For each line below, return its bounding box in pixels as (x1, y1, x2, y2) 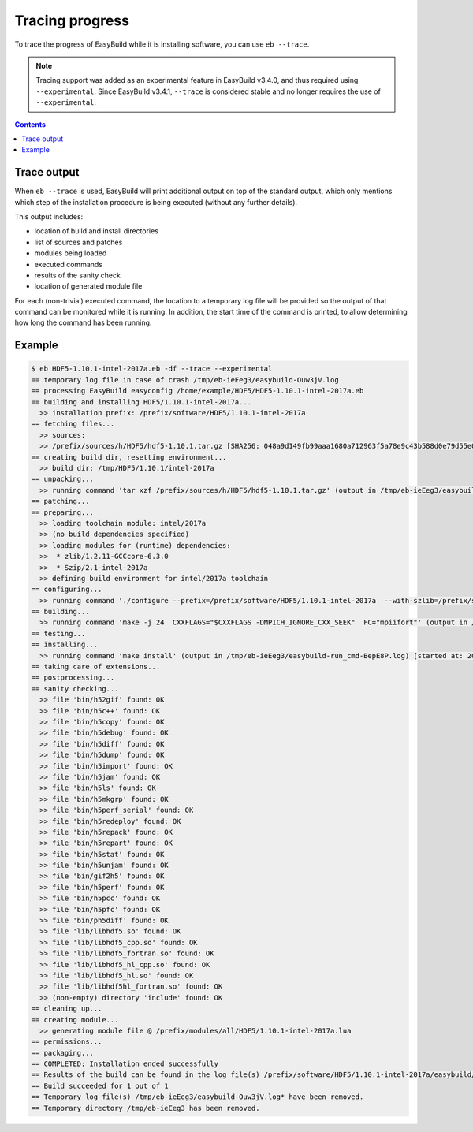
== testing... (31, 629, 86, 638)
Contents (14, 119, 47, 129)
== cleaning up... (31, 1004, 102, 1013)
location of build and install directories (34, 226, 159, 236)
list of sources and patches (34, 237, 123, 247)
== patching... (31, 497, 90, 506)
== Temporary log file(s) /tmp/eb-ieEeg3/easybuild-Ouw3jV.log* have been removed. (31, 1093, 364, 1101)
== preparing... (31, 508, 95, 516)
